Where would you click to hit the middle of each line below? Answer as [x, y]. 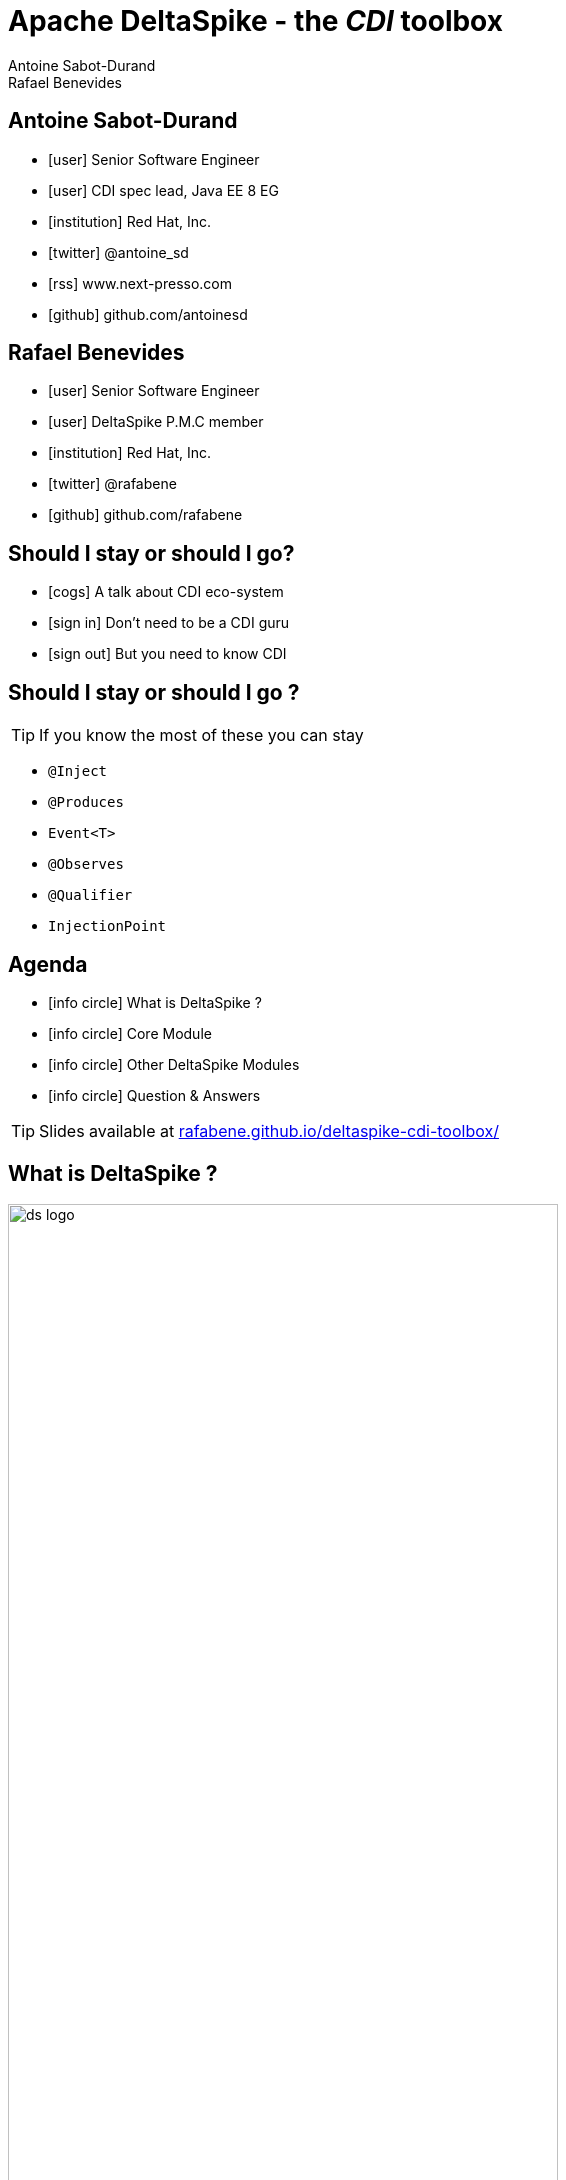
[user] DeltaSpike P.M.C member [156, 422]
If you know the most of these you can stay [201, 735]
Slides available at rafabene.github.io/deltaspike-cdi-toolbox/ [269, 1130]
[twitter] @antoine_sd [118, 252]
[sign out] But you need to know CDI [167, 654]
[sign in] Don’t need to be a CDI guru [169, 623]
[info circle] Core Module [130, 1033]
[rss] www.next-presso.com [140, 283]
